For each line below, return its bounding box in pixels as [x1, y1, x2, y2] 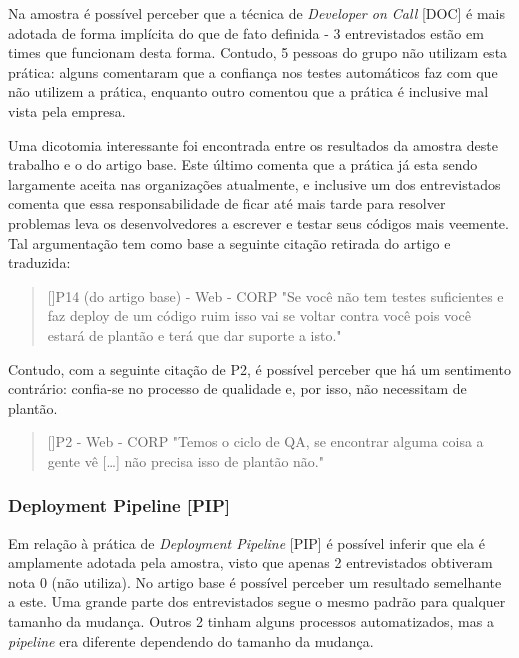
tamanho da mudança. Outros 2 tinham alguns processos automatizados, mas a [8, 611, 494, 632]
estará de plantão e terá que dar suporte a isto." [47, 324, 342, 345]
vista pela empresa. [8, 100, 126, 121]
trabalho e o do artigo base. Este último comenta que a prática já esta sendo [8, 154, 478, 175]
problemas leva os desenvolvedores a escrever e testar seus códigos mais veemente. [8, 212, 509, 233]
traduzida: [8, 252, 71, 273]
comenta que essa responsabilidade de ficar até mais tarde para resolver [8, 193, 446, 214]
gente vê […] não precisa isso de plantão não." [47, 450, 324, 471]
